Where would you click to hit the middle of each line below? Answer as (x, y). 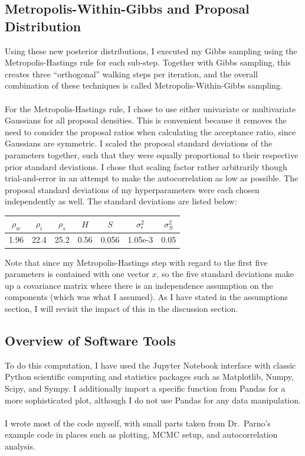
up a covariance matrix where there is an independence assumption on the (139, 285)
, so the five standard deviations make (225, 274)
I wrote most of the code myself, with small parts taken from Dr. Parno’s (138, 423)
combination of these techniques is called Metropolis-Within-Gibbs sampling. (144, 85)
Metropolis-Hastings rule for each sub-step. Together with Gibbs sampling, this (148, 62)
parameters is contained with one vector (77, 274)
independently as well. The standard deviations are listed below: (121, 201)
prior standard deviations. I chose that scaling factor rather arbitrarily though (146, 166)
